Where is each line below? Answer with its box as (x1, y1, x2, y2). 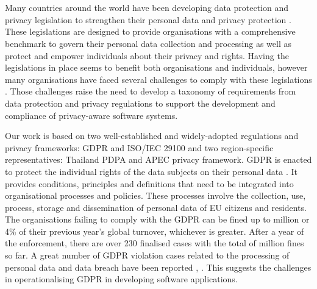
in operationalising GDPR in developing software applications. (5, 273, 238, 285)
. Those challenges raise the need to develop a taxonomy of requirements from (5, 85, 296, 98)
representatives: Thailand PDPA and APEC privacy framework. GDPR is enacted (5, 153, 312, 166)
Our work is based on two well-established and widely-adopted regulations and (5, 129, 299, 142)
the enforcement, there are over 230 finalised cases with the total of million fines (5, 237, 304, 249)
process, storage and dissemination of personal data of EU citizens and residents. (5, 201, 307, 213)
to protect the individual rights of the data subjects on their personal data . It (5, 165, 298, 177)
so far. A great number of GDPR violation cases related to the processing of (5, 249, 290, 262)
